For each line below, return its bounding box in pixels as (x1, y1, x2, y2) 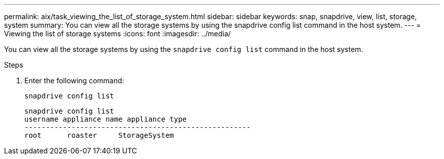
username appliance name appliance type (24, 115, 187, 123)
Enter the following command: (24, 76, 124, 85)
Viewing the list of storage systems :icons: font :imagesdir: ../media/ (4, 29, 231, 38)
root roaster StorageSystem (24, 131, 174, 139)
